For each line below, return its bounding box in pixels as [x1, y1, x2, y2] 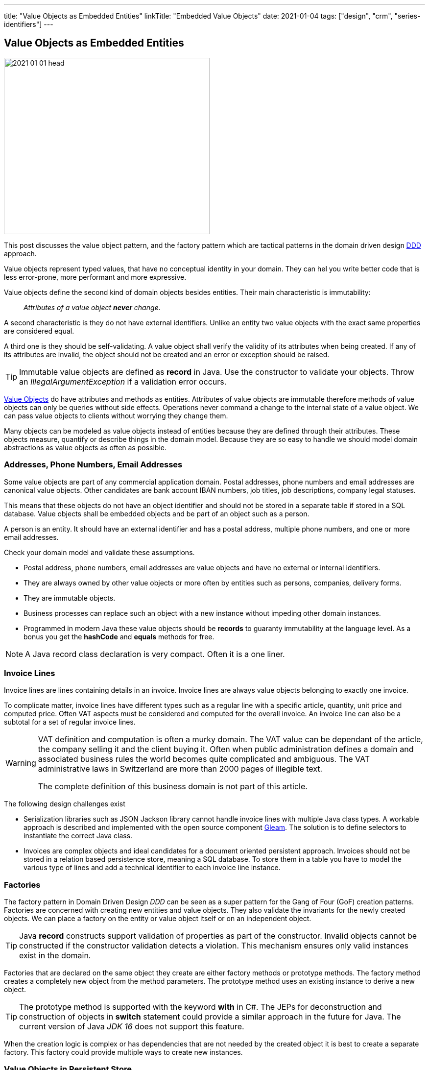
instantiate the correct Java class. [24, 831, 133, 840]
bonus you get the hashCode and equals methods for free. [24, 632, 214, 641]
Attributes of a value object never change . [24, 303, 161, 312]
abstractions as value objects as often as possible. [4, 443, 167, 452]
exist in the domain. [19, 950, 91, 961]
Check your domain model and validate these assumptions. [4, 548, 195, 557]
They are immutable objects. [24, 593, 116, 602]
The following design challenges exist [4, 800, 125, 808]
